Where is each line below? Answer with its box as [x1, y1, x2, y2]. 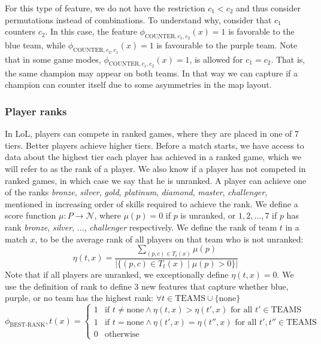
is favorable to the [228, 25, 295, 38]
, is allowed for [189, 53, 243, 65]
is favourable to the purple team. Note [156, 39, 298, 51]
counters [5, 25, 36, 38]
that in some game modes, [5, 53, 101, 65]
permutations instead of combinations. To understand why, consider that [5, 13, 272, 26]
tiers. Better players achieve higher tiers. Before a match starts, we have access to [5, 139, 304, 151]
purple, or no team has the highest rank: [5, 291, 154, 304]
